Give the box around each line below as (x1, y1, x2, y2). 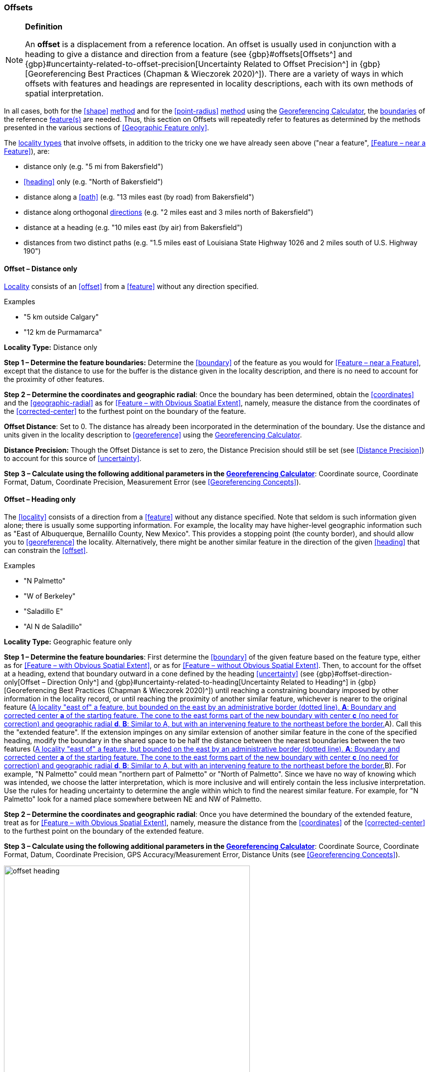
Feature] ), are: (4, 147, 50, 156)
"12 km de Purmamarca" (24, 327, 102, 336)
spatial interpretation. (25, 88, 104, 99)
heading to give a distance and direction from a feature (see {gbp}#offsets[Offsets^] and (25, 49, 352, 59)
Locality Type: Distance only (4, 343, 98, 351)
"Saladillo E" (24, 607, 63, 615)
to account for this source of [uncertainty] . (4, 454, 142, 463)
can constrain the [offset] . (4, 546, 88, 554)
